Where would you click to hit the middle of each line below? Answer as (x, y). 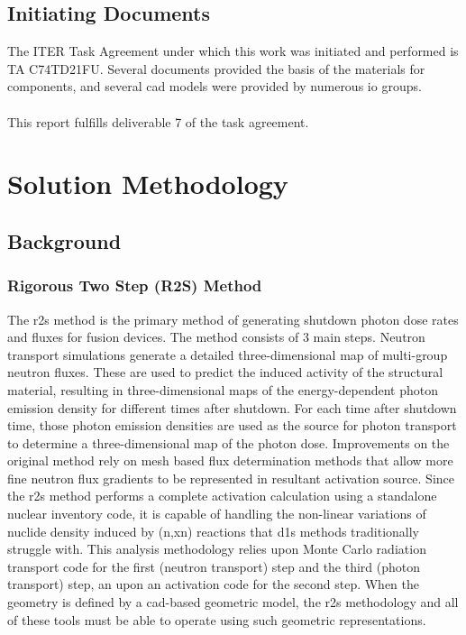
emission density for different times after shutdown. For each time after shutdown (232, 407)
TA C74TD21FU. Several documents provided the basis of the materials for (216, 68)
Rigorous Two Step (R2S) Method (135, 285)
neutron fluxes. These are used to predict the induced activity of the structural (225, 372)
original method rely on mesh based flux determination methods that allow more (230, 460)
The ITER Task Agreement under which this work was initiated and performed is (233, 51)
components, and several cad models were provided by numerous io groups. (215, 86)
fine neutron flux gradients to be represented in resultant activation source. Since (231, 478)
